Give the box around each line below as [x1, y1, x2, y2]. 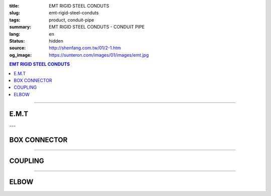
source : [9, 45, 26, 51]
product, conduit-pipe [49, 17, 94, 23]
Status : [9, 38, 25, 44]
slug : [9, 10, 20, 16]
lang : [9, 31, 21, 37]
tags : [9, 17, 21, 23]
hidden [49, 38, 64, 44]
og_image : [9, 52, 32, 58]
